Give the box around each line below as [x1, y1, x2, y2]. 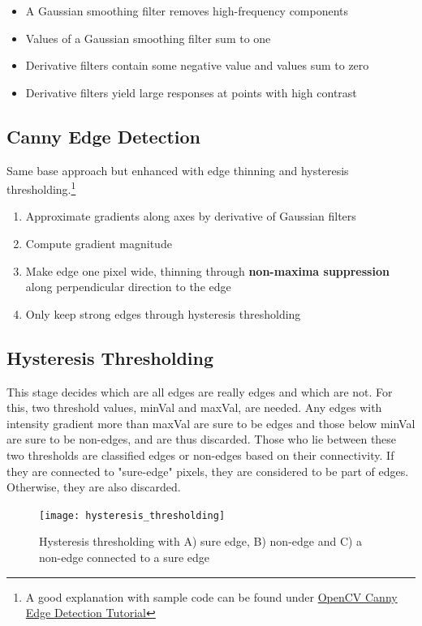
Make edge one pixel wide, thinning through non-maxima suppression [25, 262, 390, 279]
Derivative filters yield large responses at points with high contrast [25, 84, 357, 101]
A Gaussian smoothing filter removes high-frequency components [25, 2, 349, 19]
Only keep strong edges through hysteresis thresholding [25, 305, 301, 322]
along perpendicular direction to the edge [25, 278, 231, 295]
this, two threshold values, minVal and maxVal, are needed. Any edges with [6, 399, 382, 416]
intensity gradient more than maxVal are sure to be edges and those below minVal [6, 414, 416, 431]
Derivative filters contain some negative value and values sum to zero [25, 57, 369, 74]
